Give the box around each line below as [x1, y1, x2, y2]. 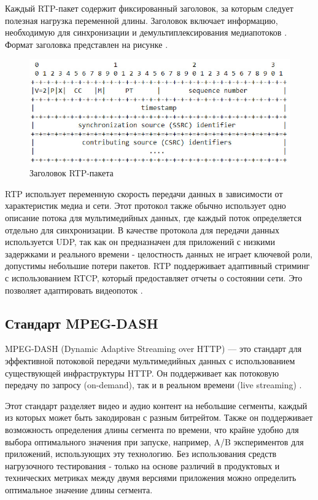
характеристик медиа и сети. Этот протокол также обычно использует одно [5, 199, 286, 212]
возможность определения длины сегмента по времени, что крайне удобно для [5, 423, 299, 436]
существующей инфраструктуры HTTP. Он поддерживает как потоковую [5, 366, 279, 379]
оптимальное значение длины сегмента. [5, 483, 153, 496]
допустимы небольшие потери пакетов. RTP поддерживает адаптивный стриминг [5, 259, 310, 272]
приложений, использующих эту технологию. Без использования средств [5, 447, 277, 460]
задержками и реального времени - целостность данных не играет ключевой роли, [5, 247, 312, 260]
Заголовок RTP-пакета [29, 166, 114, 179]
